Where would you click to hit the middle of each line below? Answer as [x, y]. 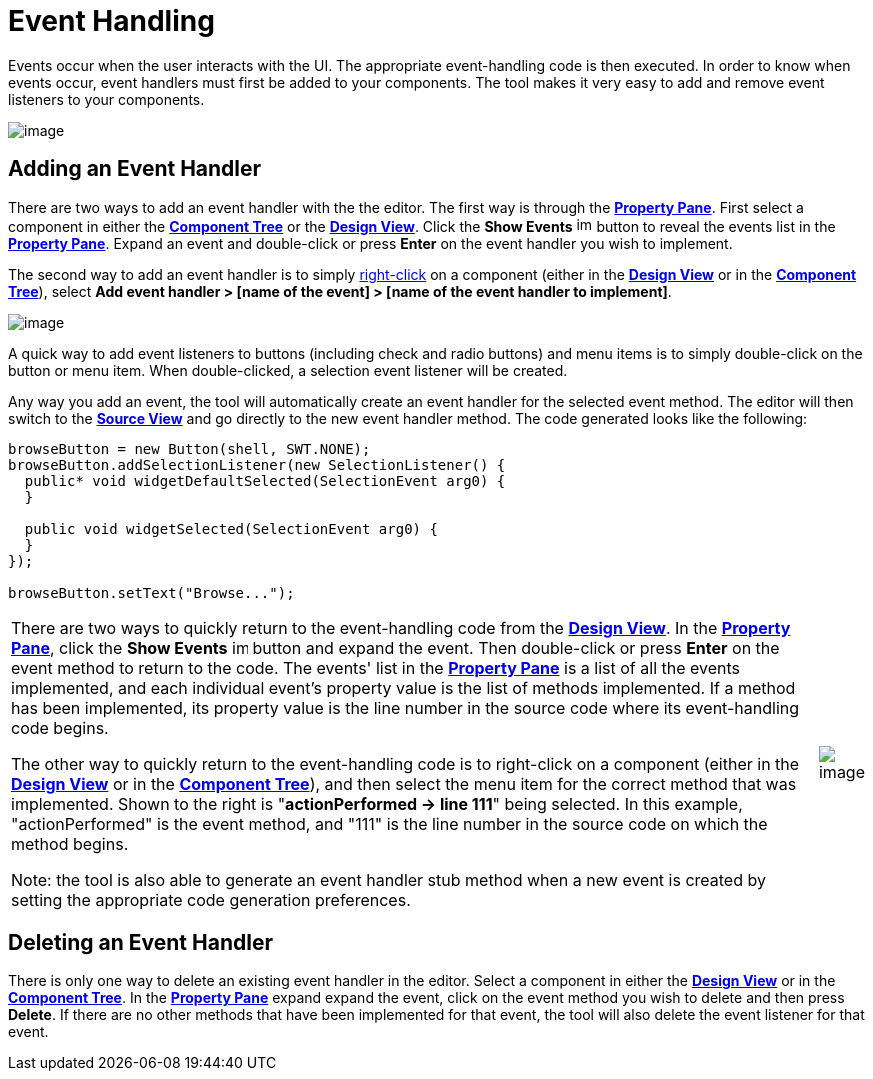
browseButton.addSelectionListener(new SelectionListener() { [257, 464]
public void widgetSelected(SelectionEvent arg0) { [231, 528]
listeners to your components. [106, 99]
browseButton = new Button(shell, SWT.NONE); [189, 448]
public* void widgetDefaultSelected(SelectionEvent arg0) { [265, 480]
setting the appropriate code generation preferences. [211, 899]
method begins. [70, 843]
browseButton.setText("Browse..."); [151, 592]
